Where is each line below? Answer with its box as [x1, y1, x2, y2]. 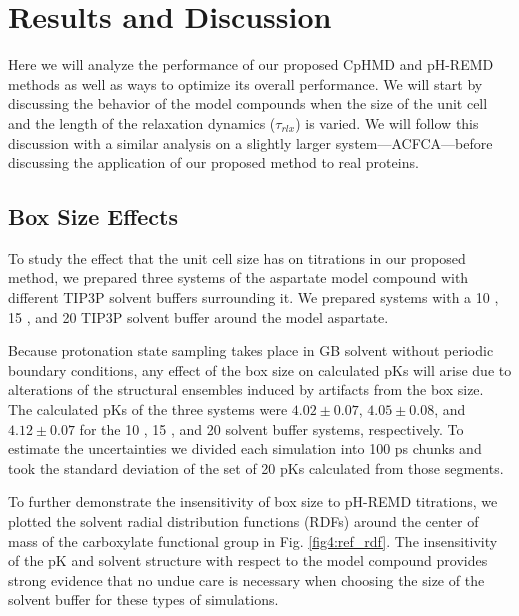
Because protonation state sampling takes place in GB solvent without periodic [8, 340, 494, 361]
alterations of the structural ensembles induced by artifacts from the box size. [8, 379, 484, 400]
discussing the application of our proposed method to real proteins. [8, 152, 419, 173]
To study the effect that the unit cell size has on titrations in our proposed [8, 247, 466, 268]
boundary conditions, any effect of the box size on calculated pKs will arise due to [8, 359, 512, 380]
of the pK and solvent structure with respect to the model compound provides [8, 550, 488, 571]
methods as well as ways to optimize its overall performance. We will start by [8, 73, 483, 94]
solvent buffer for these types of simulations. [8, 589, 279, 610]
